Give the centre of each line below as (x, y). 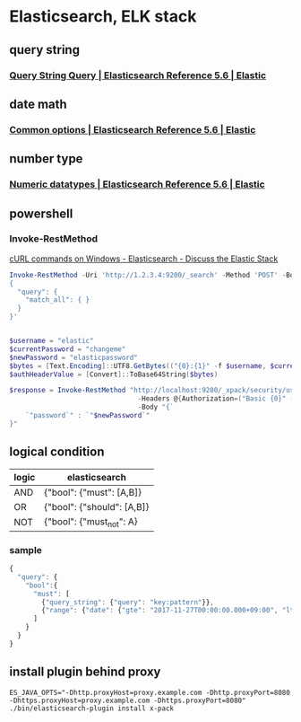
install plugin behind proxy (85, 672)
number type (46, 159)
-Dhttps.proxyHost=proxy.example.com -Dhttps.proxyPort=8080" (128, 700)
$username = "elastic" (52, 341)
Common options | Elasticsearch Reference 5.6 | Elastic (133, 129)
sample (26, 550)
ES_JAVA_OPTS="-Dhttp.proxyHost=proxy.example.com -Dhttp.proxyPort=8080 (150, 692)
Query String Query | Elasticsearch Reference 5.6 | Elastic (138, 75)
